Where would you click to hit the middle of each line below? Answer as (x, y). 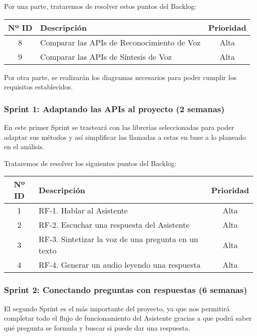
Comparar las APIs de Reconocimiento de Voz (120, 42)
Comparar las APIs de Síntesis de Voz (106, 56)
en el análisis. (24, 147)
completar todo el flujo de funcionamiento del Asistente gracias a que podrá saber (128, 318)
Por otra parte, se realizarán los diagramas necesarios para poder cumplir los (120, 77)
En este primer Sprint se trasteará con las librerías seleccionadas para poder (119, 127)
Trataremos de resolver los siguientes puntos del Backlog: (90, 163)
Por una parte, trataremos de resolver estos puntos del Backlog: (100, 6)
